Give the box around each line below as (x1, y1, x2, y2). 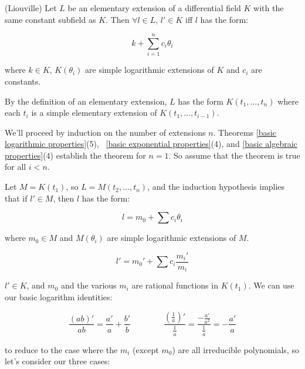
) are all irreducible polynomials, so (172, 343, 299, 355)
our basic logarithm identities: (5, 290, 113, 303)
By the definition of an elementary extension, (5, 95, 167, 107)
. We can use (248, 279, 294, 291)
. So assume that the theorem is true (168, 149, 300, 161)
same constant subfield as (5, 13, 96, 25)
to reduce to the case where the (5, 343, 118, 355)
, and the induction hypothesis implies (147, 180, 285, 193)
